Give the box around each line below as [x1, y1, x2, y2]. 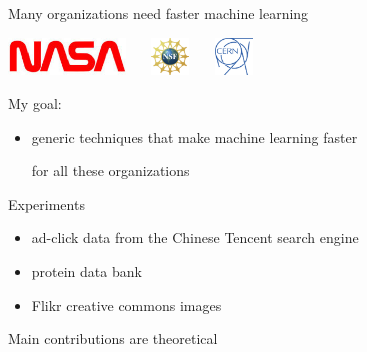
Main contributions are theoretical [8, 328, 218, 349]
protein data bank [31, 260, 142, 281]
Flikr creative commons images [31, 294, 222, 315]
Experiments [8, 193, 85, 214]
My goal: [8, 92, 62, 113]
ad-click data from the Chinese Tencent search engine [31, 227, 359, 248]
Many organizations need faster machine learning [8, 3, 309, 23]
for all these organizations [31, 160, 190, 181]
